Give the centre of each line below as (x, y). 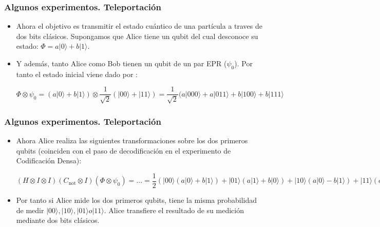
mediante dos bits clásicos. (58, 220)
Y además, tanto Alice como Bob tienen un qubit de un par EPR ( (121, 63)
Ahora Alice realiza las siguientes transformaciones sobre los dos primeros (132, 140)
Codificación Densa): (49, 160)
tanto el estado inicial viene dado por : (77, 74)
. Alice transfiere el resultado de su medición (174, 210)
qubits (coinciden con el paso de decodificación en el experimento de (123, 150)
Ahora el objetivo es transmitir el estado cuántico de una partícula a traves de (139, 26)
